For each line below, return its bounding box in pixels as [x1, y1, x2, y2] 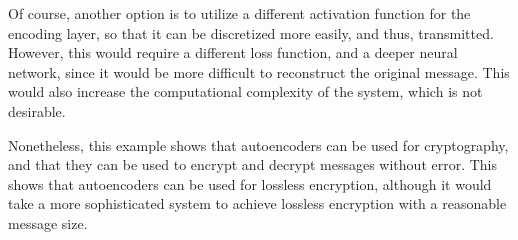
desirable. [8, 100, 66, 121]
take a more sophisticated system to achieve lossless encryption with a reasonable [8, 193, 507, 214]
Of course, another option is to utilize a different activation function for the [8, 3, 471, 23]
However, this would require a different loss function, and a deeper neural [8, 42, 458, 63]
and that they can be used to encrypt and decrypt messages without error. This [8, 154, 498, 175]
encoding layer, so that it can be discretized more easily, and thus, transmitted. [8, 22, 494, 43]
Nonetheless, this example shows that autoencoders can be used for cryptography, [8, 134, 509, 155]
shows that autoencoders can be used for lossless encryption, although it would [8, 173, 492, 194]
